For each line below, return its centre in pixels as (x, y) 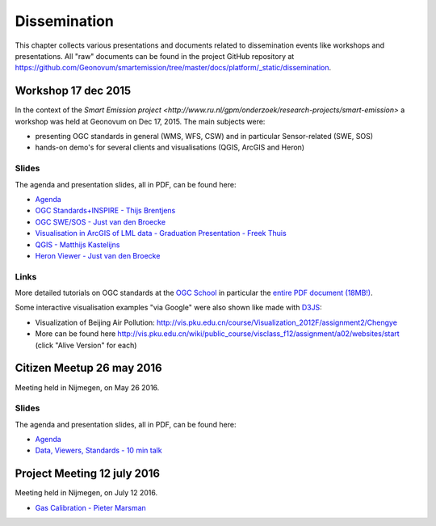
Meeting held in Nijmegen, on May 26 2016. (87, 387)
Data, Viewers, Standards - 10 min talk (99, 450)
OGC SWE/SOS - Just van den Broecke (100, 221)
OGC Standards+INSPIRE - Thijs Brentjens (105, 211)
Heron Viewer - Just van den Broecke (98, 255)
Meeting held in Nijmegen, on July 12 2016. (86, 493)
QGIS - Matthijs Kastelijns (78, 244)
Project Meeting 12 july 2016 (88, 474)
